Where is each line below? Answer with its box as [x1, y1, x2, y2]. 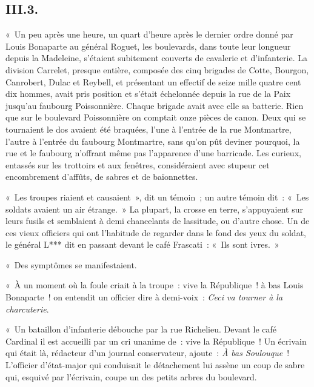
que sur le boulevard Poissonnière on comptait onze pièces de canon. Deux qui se [5, 111, 306, 124]
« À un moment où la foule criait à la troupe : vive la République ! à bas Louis [5, 279, 304, 291]
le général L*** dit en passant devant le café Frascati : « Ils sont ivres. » [5, 238, 279, 251]
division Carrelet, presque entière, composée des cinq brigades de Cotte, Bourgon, [5, 63, 309, 76]
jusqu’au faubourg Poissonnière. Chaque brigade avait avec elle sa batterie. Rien [5, 99, 304, 111]
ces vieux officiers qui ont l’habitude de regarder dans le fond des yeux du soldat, [5, 226, 306, 239]
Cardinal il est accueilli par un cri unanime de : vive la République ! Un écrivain [5, 334, 307, 347]
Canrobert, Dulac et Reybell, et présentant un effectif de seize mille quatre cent [5, 75, 301, 88]
